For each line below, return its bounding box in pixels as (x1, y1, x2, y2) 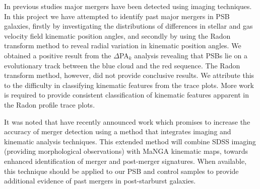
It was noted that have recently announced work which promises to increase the (4, 116, 250, 127)
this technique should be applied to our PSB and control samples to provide (4, 165, 239, 176)
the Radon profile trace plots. (4, 99, 95, 110)
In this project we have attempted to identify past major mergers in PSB (4, 11, 230, 21)
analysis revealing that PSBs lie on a (134, 50, 248, 60)
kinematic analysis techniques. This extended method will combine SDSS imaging (4, 136, 256, 146)
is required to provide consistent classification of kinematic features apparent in (4, 89, 249, 100)
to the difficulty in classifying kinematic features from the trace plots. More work (4, 79, 254, 90)
